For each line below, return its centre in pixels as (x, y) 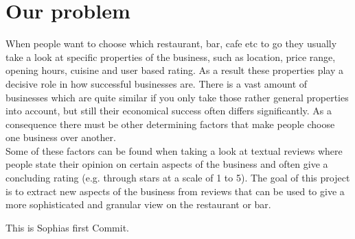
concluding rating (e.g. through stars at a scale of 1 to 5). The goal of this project (178, 178)
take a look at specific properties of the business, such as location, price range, (171, 56)
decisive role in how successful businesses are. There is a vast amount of (157, 83)
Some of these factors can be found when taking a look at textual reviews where (174, 150)
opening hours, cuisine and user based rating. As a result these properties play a (175, 70)
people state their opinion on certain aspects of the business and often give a (167, 164)
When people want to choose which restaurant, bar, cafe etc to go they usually (171, 43)
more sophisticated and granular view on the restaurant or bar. (138, 204)
